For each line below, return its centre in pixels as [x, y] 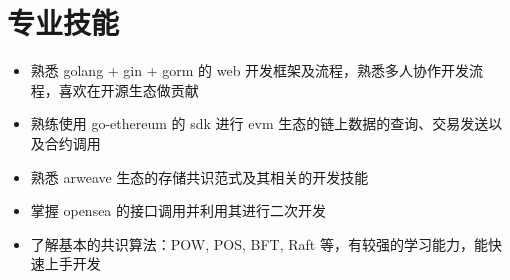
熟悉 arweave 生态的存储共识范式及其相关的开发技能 [199, 176]
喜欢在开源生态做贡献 [128, 89]
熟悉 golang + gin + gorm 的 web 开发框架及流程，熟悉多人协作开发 [250, 70]
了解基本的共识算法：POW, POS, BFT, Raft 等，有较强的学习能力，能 [259, 243]
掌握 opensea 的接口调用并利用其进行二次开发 [178, 210]
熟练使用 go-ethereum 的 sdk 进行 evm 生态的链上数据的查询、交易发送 [259, 123]
